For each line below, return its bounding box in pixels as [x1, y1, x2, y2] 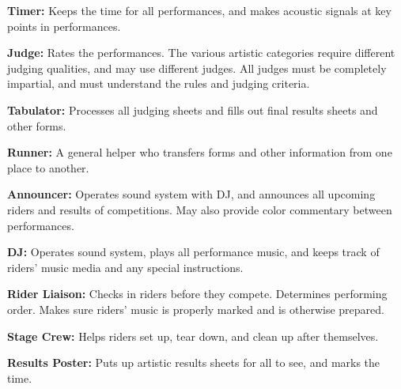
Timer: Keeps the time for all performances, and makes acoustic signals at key [7, 2, 392, 18]
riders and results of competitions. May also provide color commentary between [7, 201, 392, 217]
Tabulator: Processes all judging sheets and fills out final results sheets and [7, 101, 378, 118]
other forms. [7, 117, 66, 134]
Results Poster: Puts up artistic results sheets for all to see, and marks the [7, 354, 380, 371]
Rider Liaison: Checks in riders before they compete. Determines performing [7, 285, 388, 302]
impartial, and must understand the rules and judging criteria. [7, 75, 310, 92]
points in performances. [7, 17, 121, 34]
